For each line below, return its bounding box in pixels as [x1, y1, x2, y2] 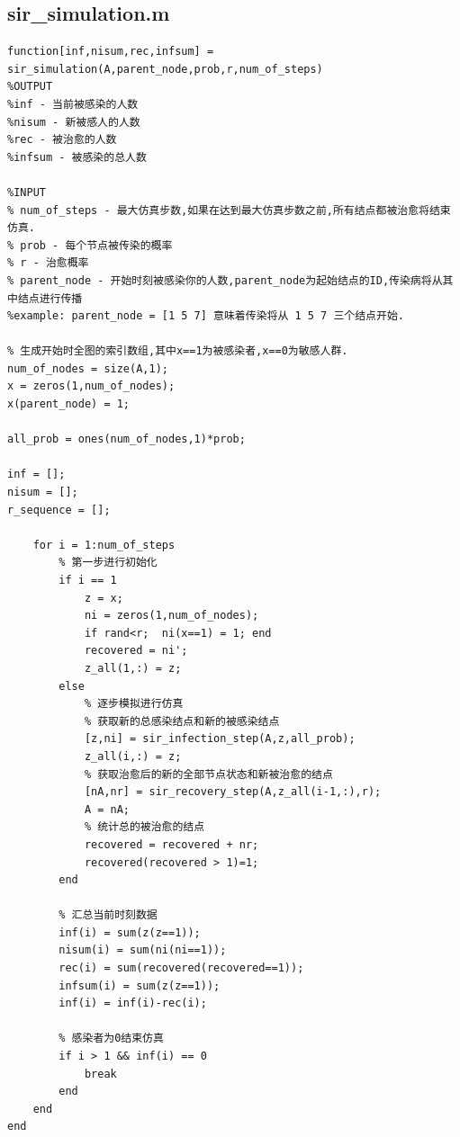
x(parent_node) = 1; [7, 398, 131, 411]
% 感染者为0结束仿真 [59, 1032, 164, 1045]
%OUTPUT [7, 80, 53, 94]
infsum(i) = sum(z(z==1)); [59, 979, 221, 992]
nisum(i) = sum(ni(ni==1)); [59, 944, 227, 957]
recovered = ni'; [84, 644, 188, 658]
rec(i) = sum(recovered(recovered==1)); [59, 962, 304, 975]
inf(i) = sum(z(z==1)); [59, 926, 201, 939]
